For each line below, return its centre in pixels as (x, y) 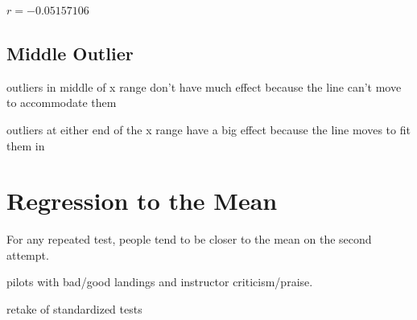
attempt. (28, 254)
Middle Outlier (70, 53)
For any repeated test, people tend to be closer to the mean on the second (189, 239)
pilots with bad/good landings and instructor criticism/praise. (160, 282)
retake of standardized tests (74, 309)
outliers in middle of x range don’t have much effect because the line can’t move (204, 86)
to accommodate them (62, 103)
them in (26, 145)
